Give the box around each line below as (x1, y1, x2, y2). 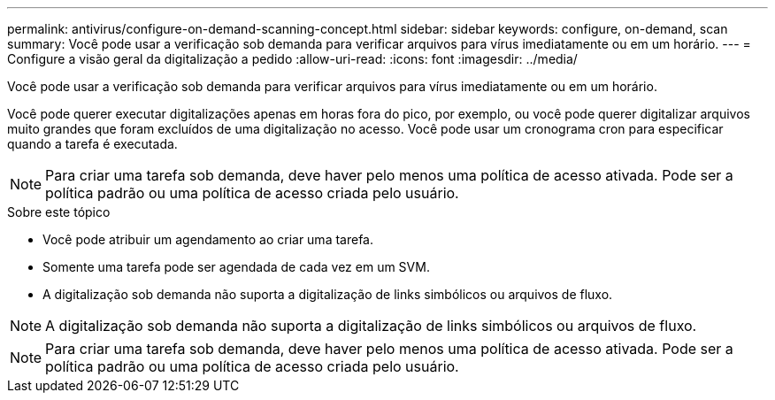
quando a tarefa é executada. (7, 136, 178, 151)
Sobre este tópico (7, 204, 111, 219)
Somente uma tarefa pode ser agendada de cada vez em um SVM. (42, 259, 430, 274)
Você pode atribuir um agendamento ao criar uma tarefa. (42, 232, 374, 247)
